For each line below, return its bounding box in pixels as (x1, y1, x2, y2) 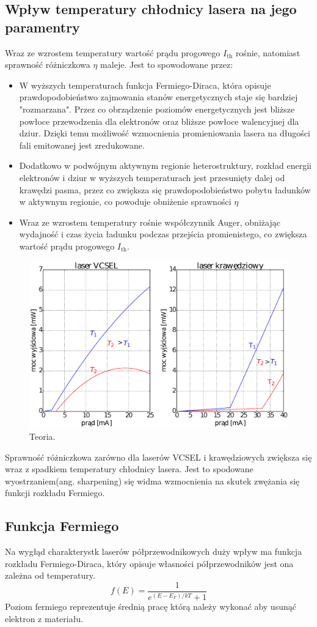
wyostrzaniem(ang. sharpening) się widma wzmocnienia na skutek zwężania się (5, 474, 300, 487)
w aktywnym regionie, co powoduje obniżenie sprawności (19, 195, 231, 208)
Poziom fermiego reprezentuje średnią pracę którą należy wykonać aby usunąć (5, 600, 296, 613)
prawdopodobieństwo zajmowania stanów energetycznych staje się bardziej (19, 91, 298, 103)
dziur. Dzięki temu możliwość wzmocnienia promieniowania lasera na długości (19, 127, 310, 139)
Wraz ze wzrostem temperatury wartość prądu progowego (5, 46, 220, 59)
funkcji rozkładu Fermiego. (5, 486, 105, 499)
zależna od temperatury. (5, 569, 95, 582)
